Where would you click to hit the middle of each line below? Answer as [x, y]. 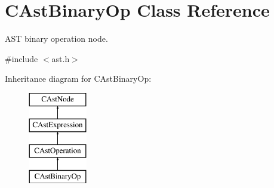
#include [21, 58]
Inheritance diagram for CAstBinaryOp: [78, 78]
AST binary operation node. [56, 38]
